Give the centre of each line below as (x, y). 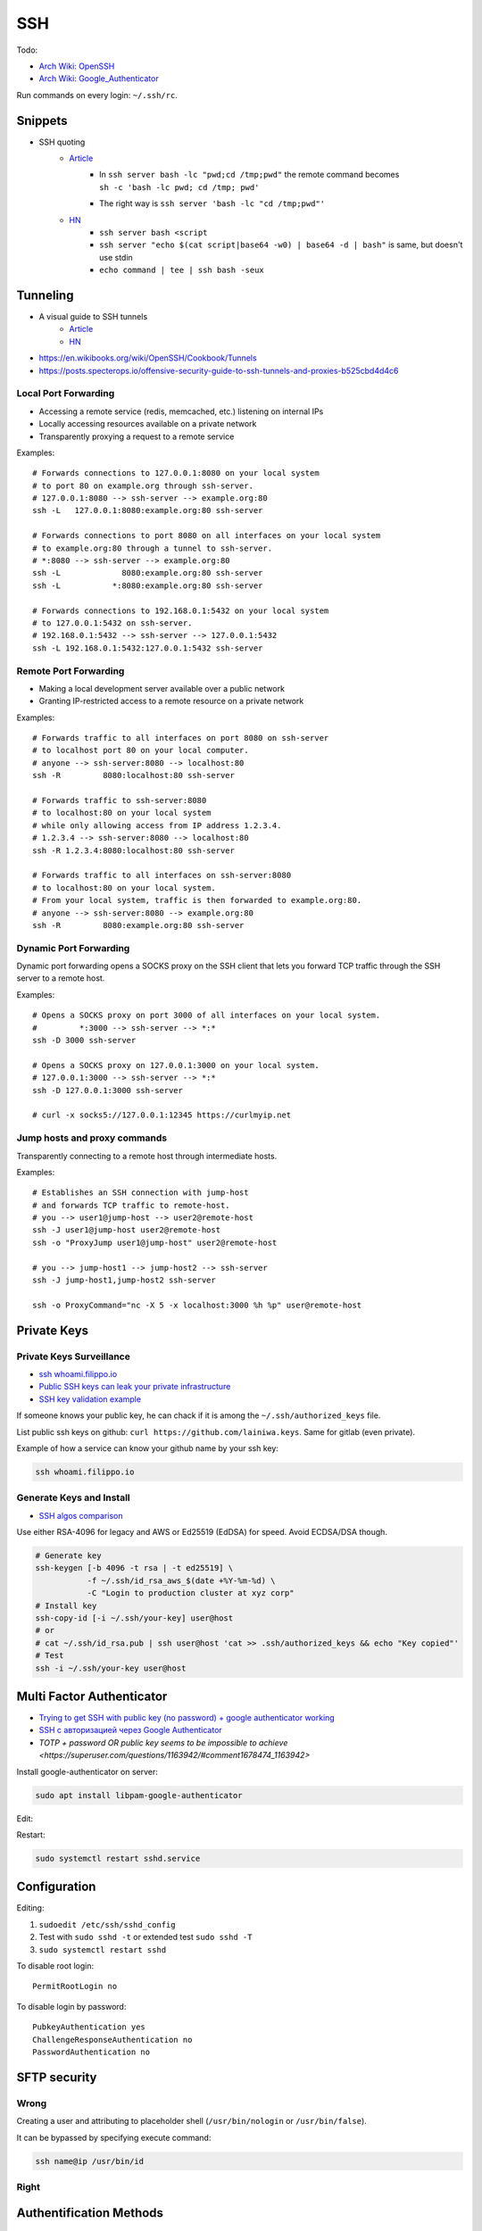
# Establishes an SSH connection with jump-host (141, 1193)
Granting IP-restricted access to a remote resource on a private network (171, 701)
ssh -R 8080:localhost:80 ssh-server (134, 775)
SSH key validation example (90, 1399)
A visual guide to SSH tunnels (93, 317)
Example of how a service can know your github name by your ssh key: (147, 1448)
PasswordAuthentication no (91, 2052)
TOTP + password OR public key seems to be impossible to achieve (163, 1742)
